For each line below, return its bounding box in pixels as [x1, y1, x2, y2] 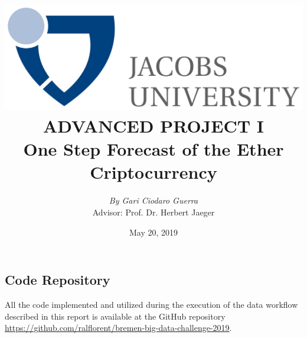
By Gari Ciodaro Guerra [109, 194, 198, 207]
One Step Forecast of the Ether [23, 137, 284, 161]
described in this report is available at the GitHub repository [5, 310, 226, 322]
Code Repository [5, 271, 110, 289]
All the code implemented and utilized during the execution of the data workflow [5, 298, 298, 310]
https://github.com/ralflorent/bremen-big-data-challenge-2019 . [5, 321, 232, 334]
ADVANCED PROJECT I [43, 114, 264, 138]
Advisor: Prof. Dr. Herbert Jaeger [92, 205, 215, 218]
